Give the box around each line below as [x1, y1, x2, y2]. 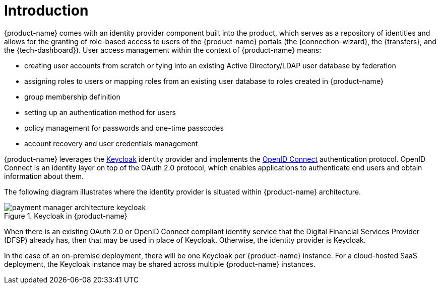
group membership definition [24, 92, 120, 101]
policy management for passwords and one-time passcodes [24, 123, 224, 132]
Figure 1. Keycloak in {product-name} [4, 211, 128, 220]
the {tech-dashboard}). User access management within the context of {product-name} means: [4, 45, 322, 54]
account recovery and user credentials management [24, 139, 198, 148]
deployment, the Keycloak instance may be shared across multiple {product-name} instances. [4, 259, 316, 268]
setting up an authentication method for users [24, 108, 176, 117]
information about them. [4, 171, 84, 180]
